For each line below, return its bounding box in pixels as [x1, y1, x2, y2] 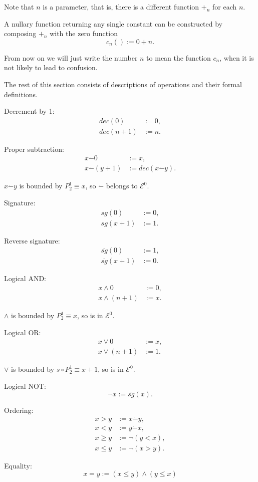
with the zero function [50, 28, 118, 39]
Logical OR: [4, 327, 41, 337]
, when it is [219, 52, 254, 63]
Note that [4, 2, 34, 12]
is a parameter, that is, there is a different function [43, 2, 199, 12]
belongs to [106, 180, 138, 191]
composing [4, 28, 37, 39]
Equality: [4, 460, 32, 470]
